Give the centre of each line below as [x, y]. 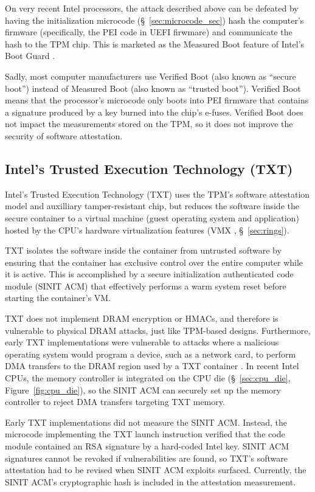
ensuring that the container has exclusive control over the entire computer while [154, 262]
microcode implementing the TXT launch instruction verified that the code [145, 434]
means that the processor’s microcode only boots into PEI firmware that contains [157, 100]
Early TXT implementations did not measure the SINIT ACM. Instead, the [146, 422]
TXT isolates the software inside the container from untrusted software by [143, 250]
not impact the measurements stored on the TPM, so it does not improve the [149, 124]
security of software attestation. [64, 135]
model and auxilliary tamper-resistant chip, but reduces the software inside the [152, 206]
